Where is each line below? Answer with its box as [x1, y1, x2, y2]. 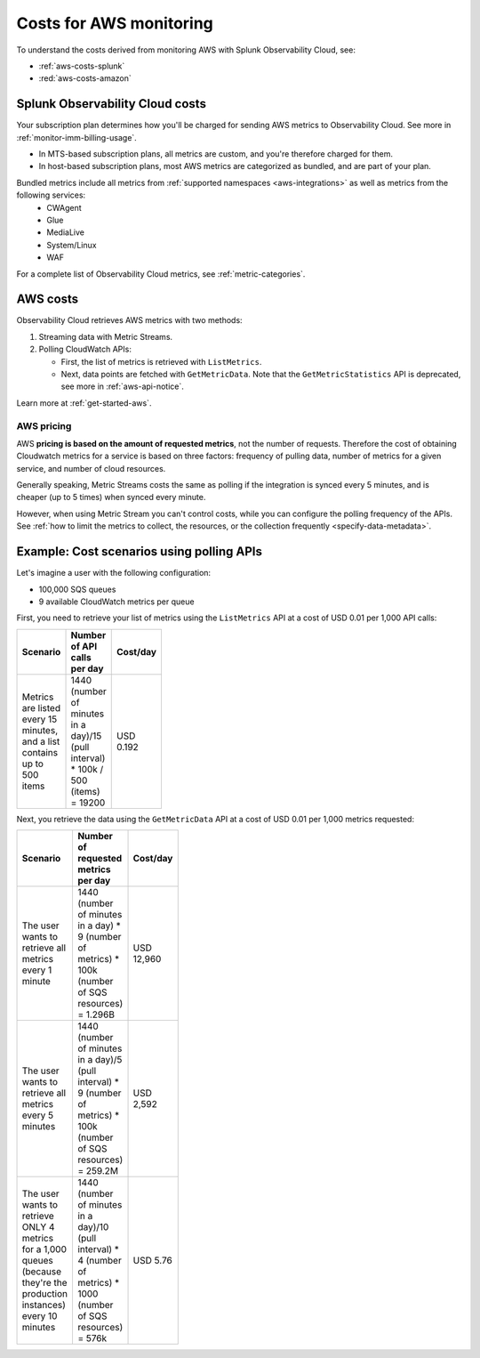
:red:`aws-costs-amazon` [38, 73, 132, 84]
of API [70, 640, 98, 652]
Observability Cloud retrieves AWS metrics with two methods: [16, 315, 244, 326]
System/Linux [46, 239, 97, 250]
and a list [21, 735, 60, 748]
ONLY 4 [21, 1221, 55, 1233]
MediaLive [46, 227, 84, 238]
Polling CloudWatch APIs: [38, 344, 132, 355]
